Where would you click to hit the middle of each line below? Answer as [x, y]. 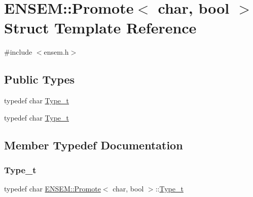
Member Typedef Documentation [94, 145]
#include [18, 52]
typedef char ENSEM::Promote [52, 189]
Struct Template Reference [100, 28]
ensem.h [56, 52]
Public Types [40, 79]
